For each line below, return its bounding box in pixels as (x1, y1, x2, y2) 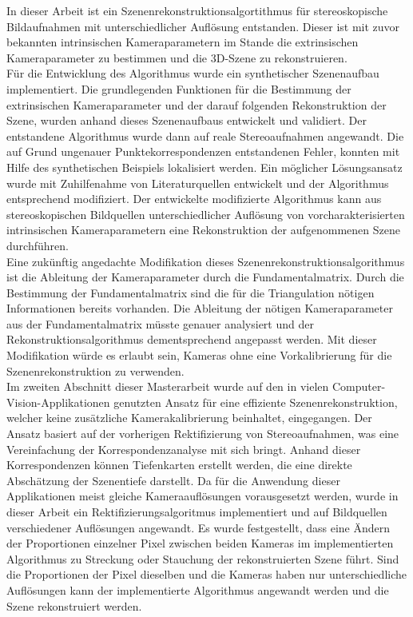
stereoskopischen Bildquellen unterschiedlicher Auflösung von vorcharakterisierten (6, 205, 405, 222)
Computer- (332, 378, 386, 395)
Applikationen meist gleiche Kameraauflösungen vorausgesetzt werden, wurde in (6, 488, 399, 504)
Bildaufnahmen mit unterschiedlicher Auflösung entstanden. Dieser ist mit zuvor (6, 18, 400, 34)
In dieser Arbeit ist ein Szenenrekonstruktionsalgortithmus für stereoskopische (6, 2, 388, 18)
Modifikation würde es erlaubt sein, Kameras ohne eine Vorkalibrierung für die (6, 347, 392, 364)
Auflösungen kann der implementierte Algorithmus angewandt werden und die (6, 581, 389, 598)
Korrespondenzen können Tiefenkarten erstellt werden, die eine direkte (6, 456, 352, 473)
